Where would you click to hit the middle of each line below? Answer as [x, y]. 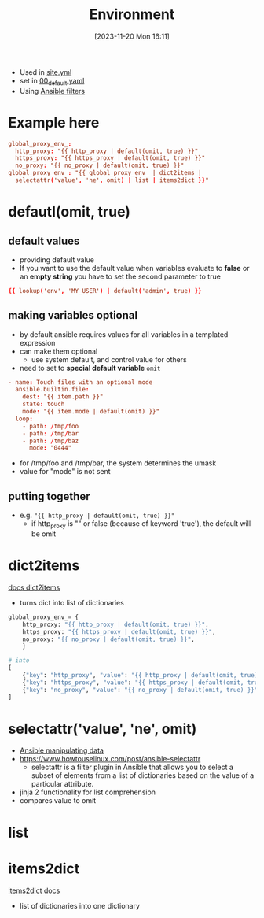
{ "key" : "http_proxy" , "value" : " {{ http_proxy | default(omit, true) [140, 676]
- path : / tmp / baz [51, 441]
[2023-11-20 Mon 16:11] [132, 36]
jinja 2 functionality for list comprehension [87, 792]
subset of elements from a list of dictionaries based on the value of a [143, 775]
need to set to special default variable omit [90, 368]
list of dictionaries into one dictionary [79, 905]
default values [44, 241]
